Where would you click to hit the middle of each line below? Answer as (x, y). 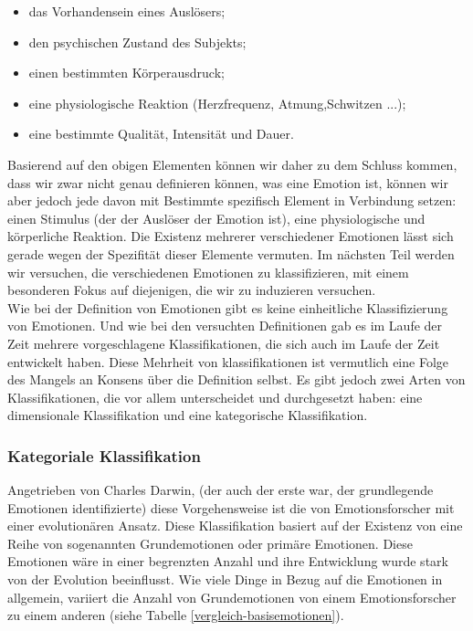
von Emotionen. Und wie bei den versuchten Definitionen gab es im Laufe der (225, 326)
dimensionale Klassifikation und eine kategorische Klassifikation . (188, 415)
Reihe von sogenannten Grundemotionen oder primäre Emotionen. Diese (210, 543)
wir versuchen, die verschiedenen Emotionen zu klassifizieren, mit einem (208, 272)
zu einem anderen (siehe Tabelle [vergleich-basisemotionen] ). (176, 615)
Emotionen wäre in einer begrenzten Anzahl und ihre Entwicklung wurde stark (228, 561)
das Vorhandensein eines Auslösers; (127, 11)
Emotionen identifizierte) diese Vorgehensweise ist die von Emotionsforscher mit (231, 507)
